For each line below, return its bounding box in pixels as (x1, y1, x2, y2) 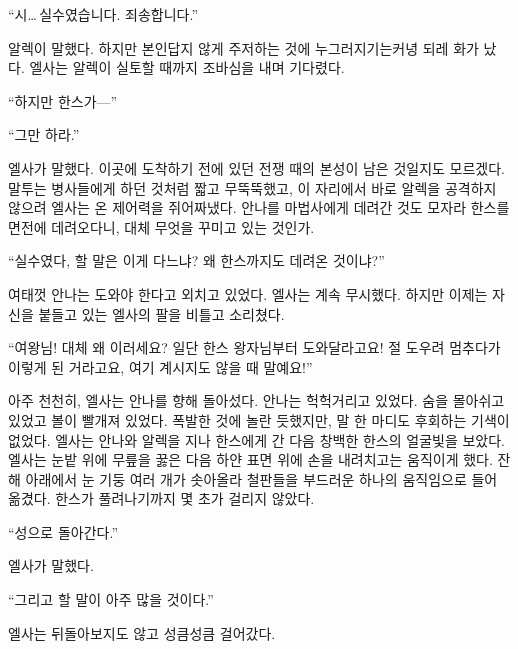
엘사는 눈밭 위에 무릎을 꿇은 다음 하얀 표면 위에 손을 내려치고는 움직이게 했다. (8, 449, 493, 470)
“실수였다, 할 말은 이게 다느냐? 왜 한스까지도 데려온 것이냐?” (8, 250, 385, 271)
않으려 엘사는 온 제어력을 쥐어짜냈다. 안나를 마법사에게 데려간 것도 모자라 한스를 (8, 197, 510, 218)
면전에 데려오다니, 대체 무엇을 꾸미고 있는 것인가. (8, 216, 315, 237)
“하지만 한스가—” (8, 90, 118, 111)
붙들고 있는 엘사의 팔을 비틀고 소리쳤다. (38, 303, 285, 324)
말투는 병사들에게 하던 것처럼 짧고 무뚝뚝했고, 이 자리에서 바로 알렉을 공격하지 (8, 177, 497, 198)
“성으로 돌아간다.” (8, 521, 118, 542)
